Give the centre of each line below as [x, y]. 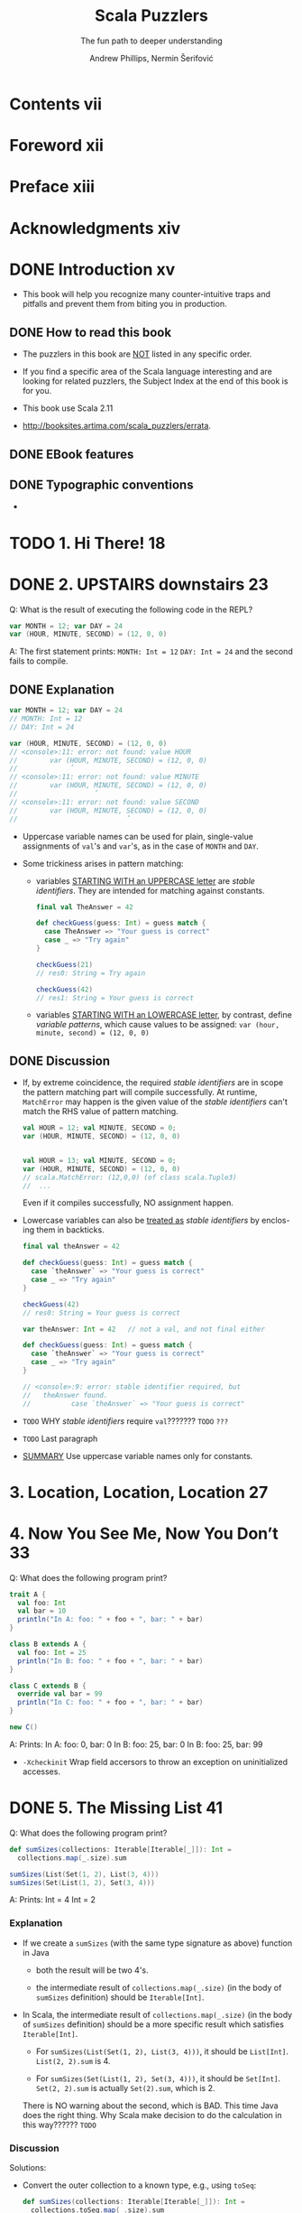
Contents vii [55, 104]
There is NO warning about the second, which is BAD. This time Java [150, 2106]
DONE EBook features [72, 454]
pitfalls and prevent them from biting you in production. [124, 304]
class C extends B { [48, 1686]
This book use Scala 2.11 [68, 408]
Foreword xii [56, 146]
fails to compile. [39, 661]
